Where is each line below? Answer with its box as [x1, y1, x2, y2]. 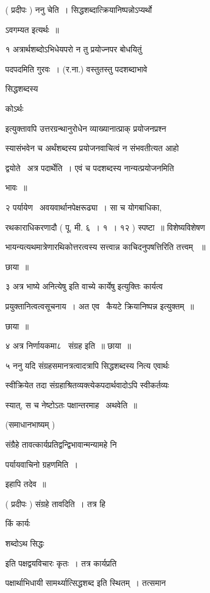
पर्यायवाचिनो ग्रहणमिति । [5, 458, 78, 470]
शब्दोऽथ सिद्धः [5, 537, 45, 549]
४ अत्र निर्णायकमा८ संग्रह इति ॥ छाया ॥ [5, 339, 131, 352]
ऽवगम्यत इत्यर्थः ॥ [5, 23, 59, 35]
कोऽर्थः [5, 102, 24, 114]
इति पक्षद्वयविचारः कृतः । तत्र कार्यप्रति [5, 557, 117, 569]
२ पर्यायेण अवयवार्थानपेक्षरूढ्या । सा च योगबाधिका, [5, 201, 162, 213]
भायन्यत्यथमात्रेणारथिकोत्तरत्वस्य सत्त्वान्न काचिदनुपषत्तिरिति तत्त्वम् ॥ [5, 241, 206, 253]
